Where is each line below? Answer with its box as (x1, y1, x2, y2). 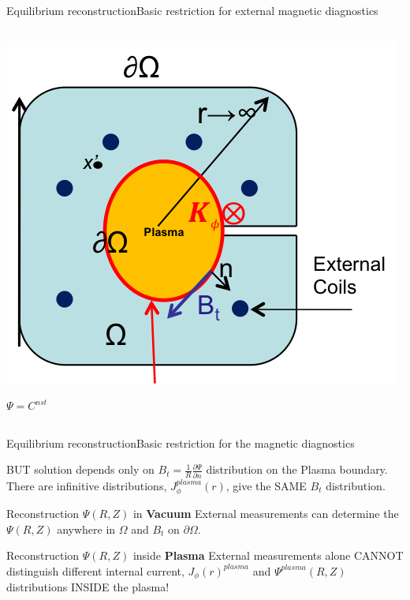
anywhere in (57, 520, 116, 537)
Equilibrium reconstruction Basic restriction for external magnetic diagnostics (6, 2, 378, 18)
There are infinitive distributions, (6, 477, 167, 493)
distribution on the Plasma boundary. (206, 461, 388, 478)
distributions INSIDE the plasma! (6, 579, 170, 595)
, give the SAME (225, 477, 307, 493)
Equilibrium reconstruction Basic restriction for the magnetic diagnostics (6, 434, 355, 451)
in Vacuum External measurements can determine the (132, 505, 399, 522)
